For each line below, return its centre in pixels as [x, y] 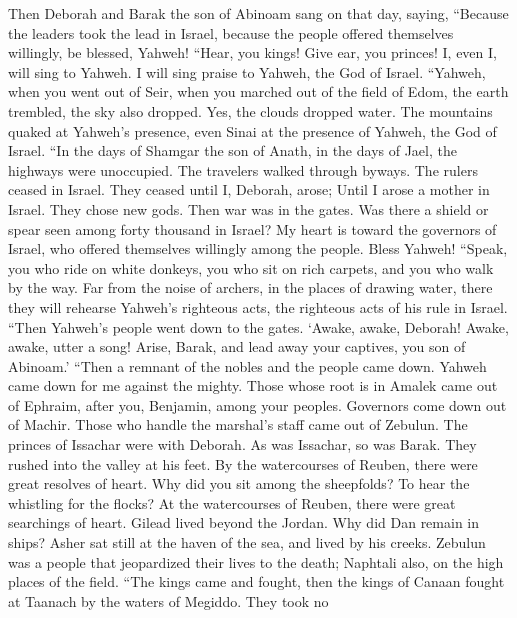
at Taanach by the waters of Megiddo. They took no [168, 600]
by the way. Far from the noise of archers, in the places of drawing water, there [250, 287]
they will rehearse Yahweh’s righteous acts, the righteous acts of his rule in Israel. [258, 306]
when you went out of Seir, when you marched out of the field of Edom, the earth [258, 91]
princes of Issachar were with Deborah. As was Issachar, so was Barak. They [242, 444]
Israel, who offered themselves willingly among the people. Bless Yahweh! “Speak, [258, 248]
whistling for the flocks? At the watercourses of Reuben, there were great [232, 502]
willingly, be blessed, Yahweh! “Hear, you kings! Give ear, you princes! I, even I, [252, 52]
